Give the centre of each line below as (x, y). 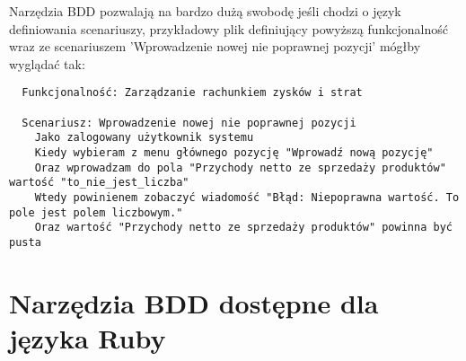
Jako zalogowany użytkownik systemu (144, 138)
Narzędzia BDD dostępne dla (194, 302)
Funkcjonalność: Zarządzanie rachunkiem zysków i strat (192, 93)
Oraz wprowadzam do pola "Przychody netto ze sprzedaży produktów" (240, 167)
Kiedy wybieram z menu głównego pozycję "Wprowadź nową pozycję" (234, 153)
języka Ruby (88, 337)
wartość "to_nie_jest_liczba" (99, 183)
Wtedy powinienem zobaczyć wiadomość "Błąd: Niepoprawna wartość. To (247, 197)
